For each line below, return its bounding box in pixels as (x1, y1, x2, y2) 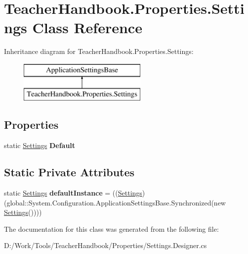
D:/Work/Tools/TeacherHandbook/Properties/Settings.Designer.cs (4, 240, 207, 251)
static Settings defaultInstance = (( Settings (4, 188, 142, 198)
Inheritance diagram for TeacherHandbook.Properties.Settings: (4, 46, 194, 56)
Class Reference (32, 17, 142, 38)
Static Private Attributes (4, 164, 135, 180)
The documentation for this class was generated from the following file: (4, 223, 219, 234)
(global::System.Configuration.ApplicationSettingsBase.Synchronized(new (4, 197, 226, 207)
